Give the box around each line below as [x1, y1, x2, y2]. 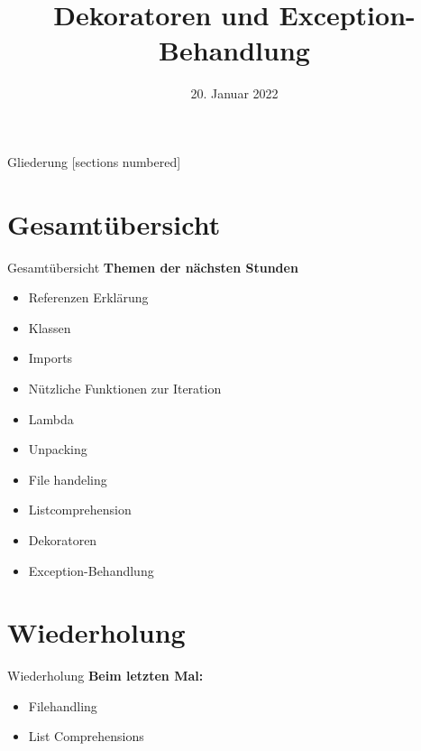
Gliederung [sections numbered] [7, 152, 181, 171]
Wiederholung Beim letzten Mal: [7, 666, 204, 685]
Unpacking [28, 440, 87, 459]
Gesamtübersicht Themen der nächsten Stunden [7, 257, 298, 276]
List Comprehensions [28, 727, 144, 746]
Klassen [28, 318, 71, 337]
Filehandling [28, 696, 97, 715]
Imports [28, 348, 73, 367]
